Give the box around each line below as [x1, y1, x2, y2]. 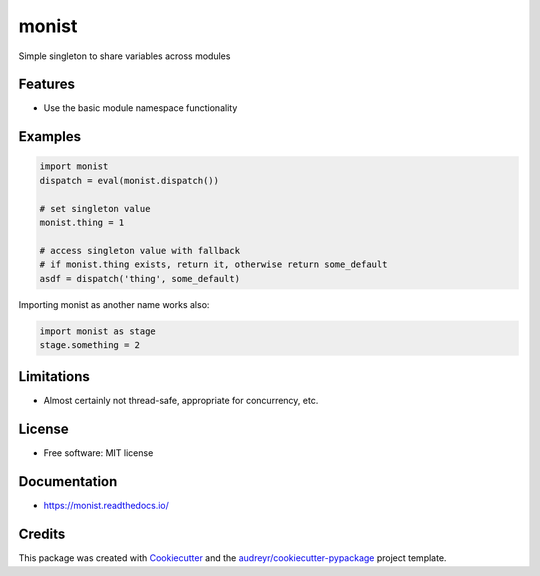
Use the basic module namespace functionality [43, 102, 238, 114]
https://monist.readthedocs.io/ [43, 500, 170, 512]
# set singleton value [39, 203, 151, 214]
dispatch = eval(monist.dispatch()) [39, 175, 220, 186]
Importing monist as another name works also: [18, 298, 210, 310]
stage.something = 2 [39, 339, 140, 350]
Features [18, 76, 75, 93]
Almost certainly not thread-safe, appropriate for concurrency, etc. [43, 395, 319, 407]
